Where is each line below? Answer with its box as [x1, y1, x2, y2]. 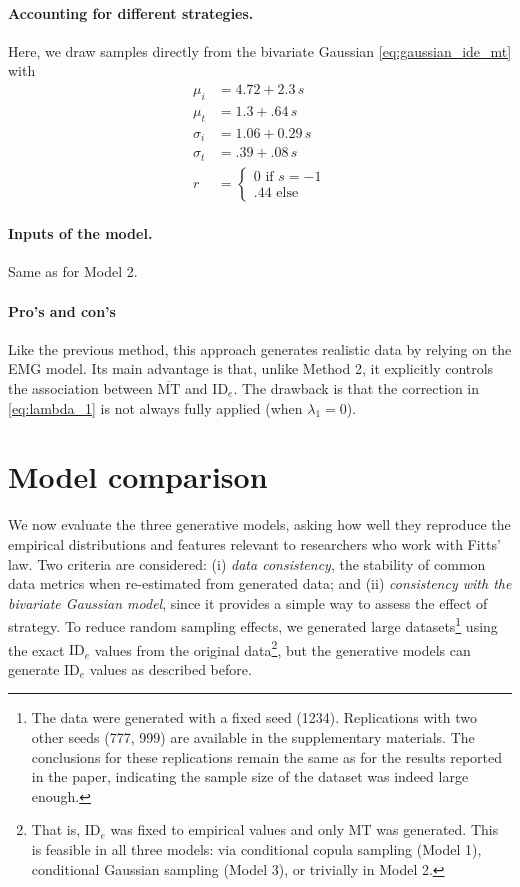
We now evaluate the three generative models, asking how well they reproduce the [8, 514, 511, 535]
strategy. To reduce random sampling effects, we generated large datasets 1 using [8, 613, 498, 636]
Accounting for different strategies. [8, 2, 254, 23]
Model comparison [8, 456, 268, 497]
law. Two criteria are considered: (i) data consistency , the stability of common [8, 553, 486, 574]
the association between [8, 378, 153, 399]
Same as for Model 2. [8, 261, 138, 282]
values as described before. [89, 658, 252, 679]
